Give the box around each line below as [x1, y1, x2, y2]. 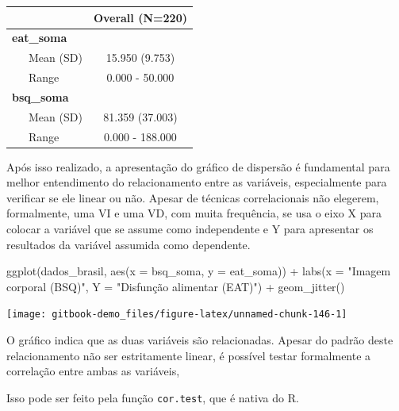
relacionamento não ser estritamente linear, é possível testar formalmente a [6, 347, 371, 363]
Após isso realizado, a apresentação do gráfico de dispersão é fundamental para [6, 158, 390, 175]
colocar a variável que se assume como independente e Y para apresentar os [6, 221, 374, 237]
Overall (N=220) [93, 9, 187, 25]
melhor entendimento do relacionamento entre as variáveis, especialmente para [6, 174, 387, 190]
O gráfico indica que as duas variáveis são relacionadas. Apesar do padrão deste [6, 332, 393, 348]
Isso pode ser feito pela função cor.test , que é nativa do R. [6, 389, 299, 405]
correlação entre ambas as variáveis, [6, 363, 180, 379]
